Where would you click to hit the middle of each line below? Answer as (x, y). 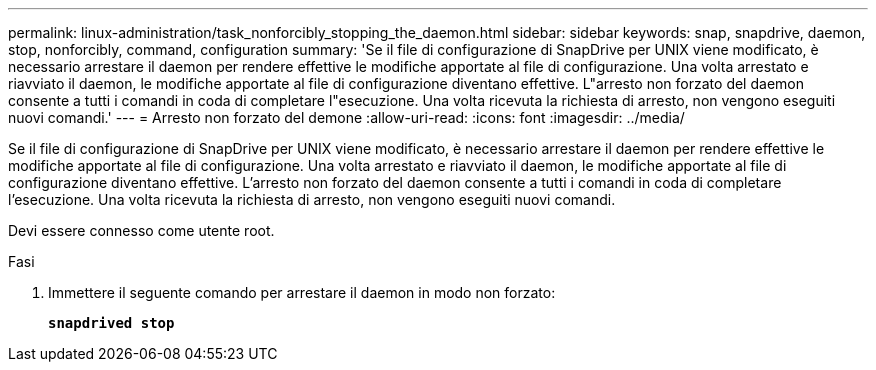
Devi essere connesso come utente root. (141, 230)
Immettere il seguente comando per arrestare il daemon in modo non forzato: (302, 292)
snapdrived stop (111, 323)
